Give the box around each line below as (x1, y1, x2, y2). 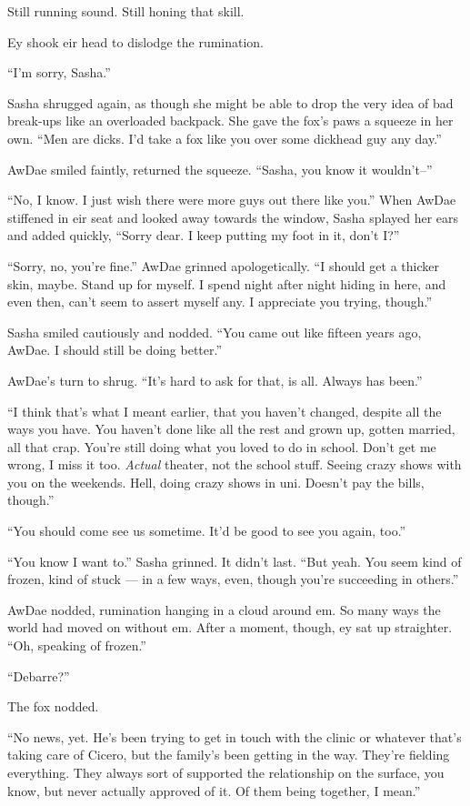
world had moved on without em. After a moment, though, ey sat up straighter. (7, 618, 453, 637)
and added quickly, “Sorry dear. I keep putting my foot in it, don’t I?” (7, 226, 400, 245)
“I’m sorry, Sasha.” (7, 63, 111, 82)
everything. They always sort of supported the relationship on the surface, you (7, 763, 445, 781)
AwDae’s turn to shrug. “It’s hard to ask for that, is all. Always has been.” (7, 370, 423, 389)
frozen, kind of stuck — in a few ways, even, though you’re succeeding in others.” (7, 569, 459, 589)
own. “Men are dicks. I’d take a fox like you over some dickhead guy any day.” (7, 128, 442, 147)
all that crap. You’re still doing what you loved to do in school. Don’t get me (7, 437, 436, 456)
